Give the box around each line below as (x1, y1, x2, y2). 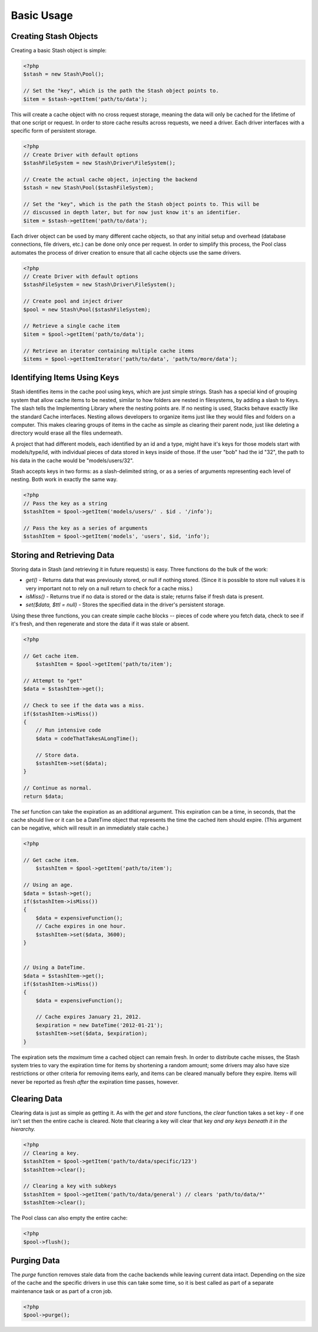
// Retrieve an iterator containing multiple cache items (23, 347, 194, 354)
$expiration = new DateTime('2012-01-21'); (35, 1022, 163, 1028)
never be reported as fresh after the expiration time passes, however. (11, 1078, 179, 1085)
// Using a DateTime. (23, 964, 86, 971)
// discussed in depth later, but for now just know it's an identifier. (23, 209, 241, 216)
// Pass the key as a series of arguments (23, 525, 148, 531)
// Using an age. (23, 882, 74, 889)
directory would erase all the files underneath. (11, 429, 123, 436)
